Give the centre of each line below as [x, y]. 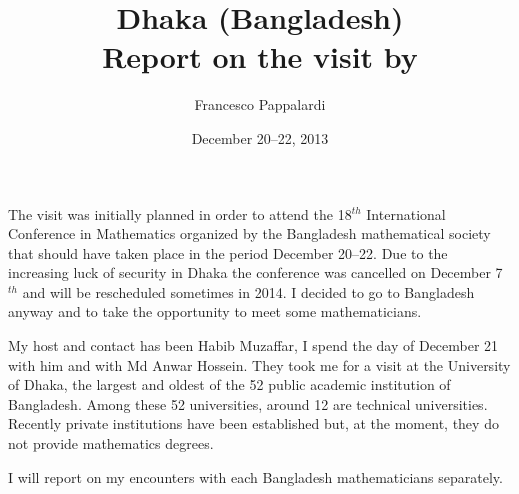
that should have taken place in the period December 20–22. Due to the [228, 252]
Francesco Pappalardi [260, 104]
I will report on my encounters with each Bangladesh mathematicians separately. [255, 476]
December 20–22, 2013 [260, 137]
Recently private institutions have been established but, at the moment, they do [253, 423]
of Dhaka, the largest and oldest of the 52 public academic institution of [229, 384]
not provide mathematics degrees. [111, 443]
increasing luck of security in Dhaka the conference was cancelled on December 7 [255, 272]
